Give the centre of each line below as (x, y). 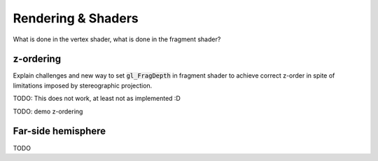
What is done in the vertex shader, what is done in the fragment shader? (117, 39)
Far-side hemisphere (59, 131)
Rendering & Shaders (76, 18)
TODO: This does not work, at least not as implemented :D (97, 99)
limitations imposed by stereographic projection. (83, 85)
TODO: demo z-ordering (48, 111)
